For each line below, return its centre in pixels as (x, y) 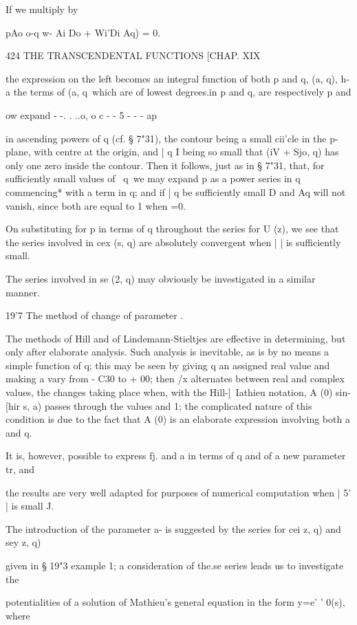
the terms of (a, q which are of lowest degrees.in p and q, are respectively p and (182, 92)
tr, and (20, 469)
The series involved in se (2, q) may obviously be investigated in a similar (161, 278)
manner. (23, 292)
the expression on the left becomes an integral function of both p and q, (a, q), (172, 78)
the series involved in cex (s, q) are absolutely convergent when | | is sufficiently (173, 242)
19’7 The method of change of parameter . (95, 315)
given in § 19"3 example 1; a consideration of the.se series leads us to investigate (175, 565)
